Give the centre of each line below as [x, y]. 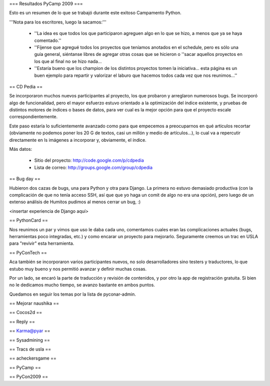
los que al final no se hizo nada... [68, 61]
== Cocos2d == [26, 313]
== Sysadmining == [29, 340]
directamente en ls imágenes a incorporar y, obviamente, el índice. [78, 140]
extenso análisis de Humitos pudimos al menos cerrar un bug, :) [75, 202]
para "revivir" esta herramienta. [42, 243]
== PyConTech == [28, 253]
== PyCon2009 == [29, 377]
